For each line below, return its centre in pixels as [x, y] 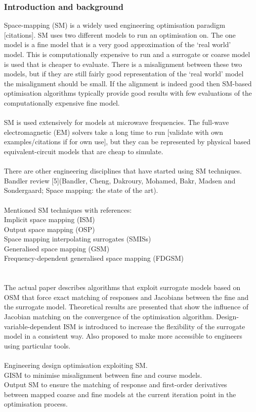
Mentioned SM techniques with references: [68, 209]
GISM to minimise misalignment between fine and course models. [103, 375]
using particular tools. [37, 345]
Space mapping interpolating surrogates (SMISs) [78, 239]
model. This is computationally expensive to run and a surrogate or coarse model [127, 54]
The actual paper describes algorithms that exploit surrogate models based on [122, 287]
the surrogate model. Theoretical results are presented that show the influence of [126, 307]
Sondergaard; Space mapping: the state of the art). [81, 190]
